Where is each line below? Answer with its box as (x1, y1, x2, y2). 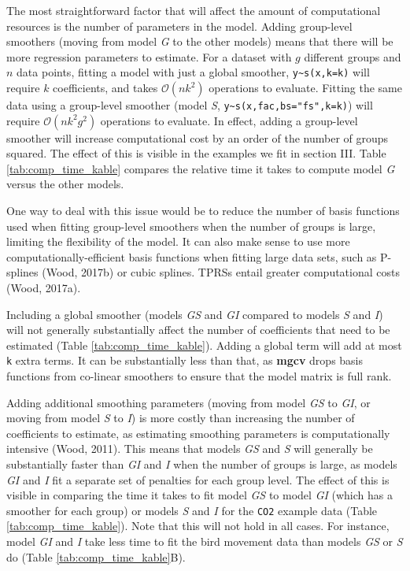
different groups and (304, 48, 401, 65)
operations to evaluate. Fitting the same (209, 80, 402, 96)
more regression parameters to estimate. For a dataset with (6, 48, 292, 65)
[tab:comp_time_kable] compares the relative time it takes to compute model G (6, 160, 395, 176)
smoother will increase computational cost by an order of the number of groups (6, 129, 389, 146)
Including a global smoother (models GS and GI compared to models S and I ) (6, 306, 383, 322)
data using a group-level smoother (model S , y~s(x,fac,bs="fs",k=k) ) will (6, 97, 373, 113)
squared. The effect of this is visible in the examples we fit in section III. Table (6, 145, 386, 161)
